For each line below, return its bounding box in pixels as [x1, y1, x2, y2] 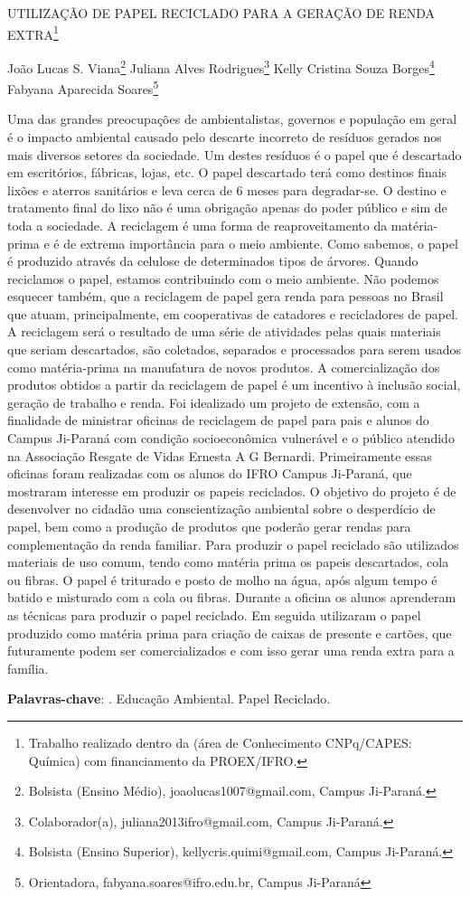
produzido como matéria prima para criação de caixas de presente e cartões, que [7, 623, 452, 642]
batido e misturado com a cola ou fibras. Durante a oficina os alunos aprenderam [7, 588, 456, 607]
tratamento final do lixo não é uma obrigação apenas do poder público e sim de [7, 198, 447, 217]
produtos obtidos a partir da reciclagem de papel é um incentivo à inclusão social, [7, 375, 461, 394]
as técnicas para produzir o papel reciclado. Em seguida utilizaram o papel [7, 605, 421, 624]
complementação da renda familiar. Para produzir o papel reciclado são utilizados [7, 534, 459, 553]
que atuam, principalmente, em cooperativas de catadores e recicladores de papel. [7, 304, 458, 323]
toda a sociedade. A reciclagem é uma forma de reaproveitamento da [7, 215, 388, 234]
